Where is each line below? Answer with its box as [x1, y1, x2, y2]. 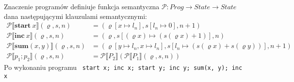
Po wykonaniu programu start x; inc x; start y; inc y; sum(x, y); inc [4, 62, 243, 72]
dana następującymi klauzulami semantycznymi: [4, 11, 147, 21]
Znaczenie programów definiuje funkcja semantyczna [4, 1, 160, 11]
